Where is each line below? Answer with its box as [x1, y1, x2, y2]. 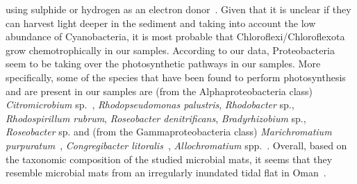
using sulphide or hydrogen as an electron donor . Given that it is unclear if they [6, 2, 351, 16]
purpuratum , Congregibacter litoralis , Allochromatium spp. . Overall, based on [6, 137, 347, 152]
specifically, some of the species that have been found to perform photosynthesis [6, 69, 346, 84]
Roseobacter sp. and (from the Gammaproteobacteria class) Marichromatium [6, 124, 332, 139]
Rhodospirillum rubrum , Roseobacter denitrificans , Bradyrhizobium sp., [6, 110, 306, 125]
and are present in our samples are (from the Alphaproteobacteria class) [6, 83, 313, 98]
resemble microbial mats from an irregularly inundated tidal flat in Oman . [6, 165, 326, 180]
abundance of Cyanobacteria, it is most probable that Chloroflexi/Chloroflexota [6, 29, 345, 44]
